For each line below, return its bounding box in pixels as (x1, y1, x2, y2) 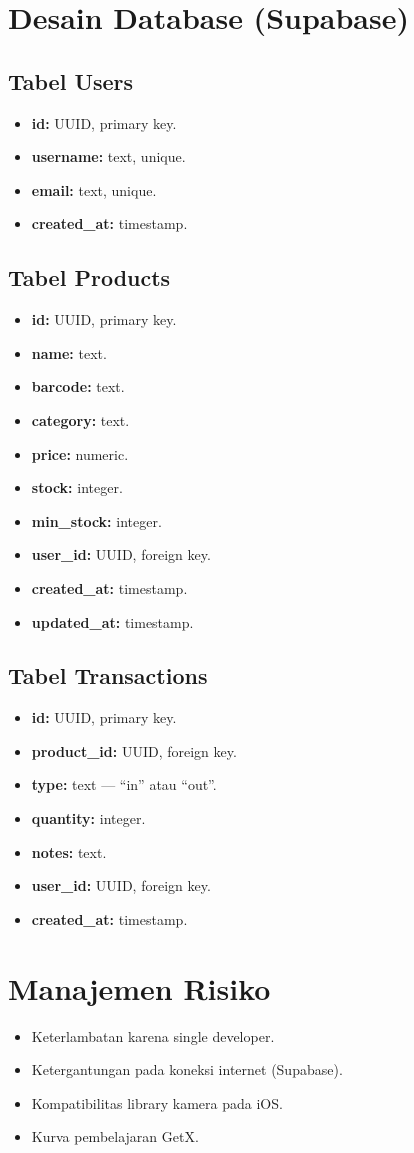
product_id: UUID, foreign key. (31, 740, 237, 761)
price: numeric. (31, 443, 129, 464)
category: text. (31, 409, 130, 430)
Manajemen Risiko (8, 967, 271, 1008)
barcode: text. (31, 376, 125, 397)
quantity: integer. (31, 808, 146, 829)
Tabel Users (8, 65, 134, 96)
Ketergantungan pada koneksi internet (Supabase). (31, 1059, 343, 1080)
